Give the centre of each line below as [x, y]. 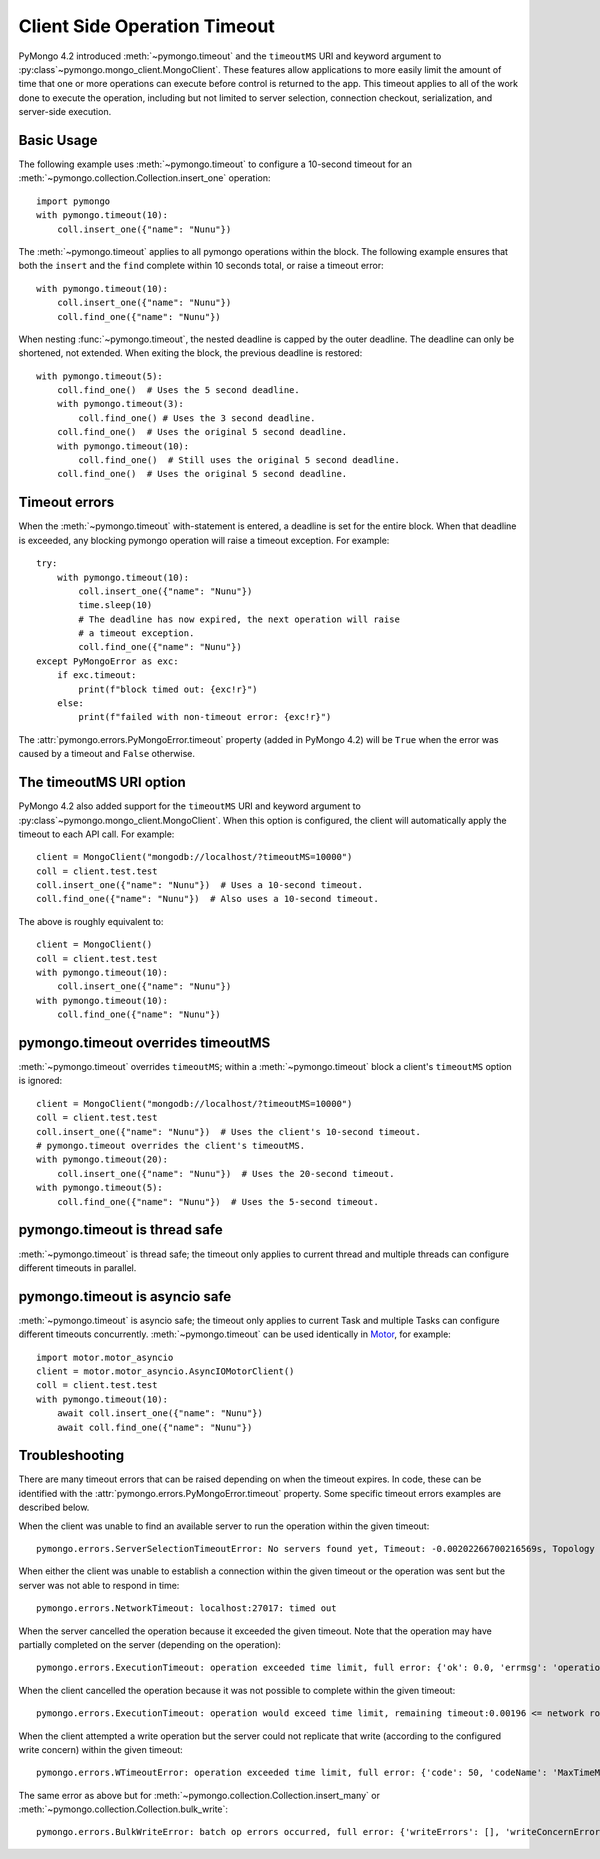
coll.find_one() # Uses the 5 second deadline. [178, 390]
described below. [54, 1507]
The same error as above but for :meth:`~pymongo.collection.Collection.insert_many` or [199, 1795]
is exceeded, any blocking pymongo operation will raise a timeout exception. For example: [204, 540]
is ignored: [40, 1081]
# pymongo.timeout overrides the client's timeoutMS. [170, 1146]
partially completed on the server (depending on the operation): [150, 1644]
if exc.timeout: [96, 675]
